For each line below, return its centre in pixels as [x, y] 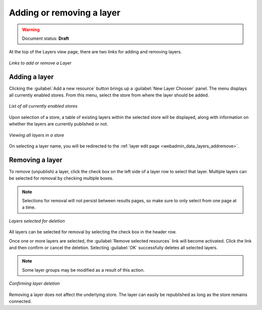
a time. [29, 207]
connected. [20, 301]
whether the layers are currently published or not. [58, 124]
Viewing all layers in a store [37, 135]
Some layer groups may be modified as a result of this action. [83, 270]
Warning [31, 30]
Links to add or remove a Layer [40, 63]
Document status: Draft [46, 38]
